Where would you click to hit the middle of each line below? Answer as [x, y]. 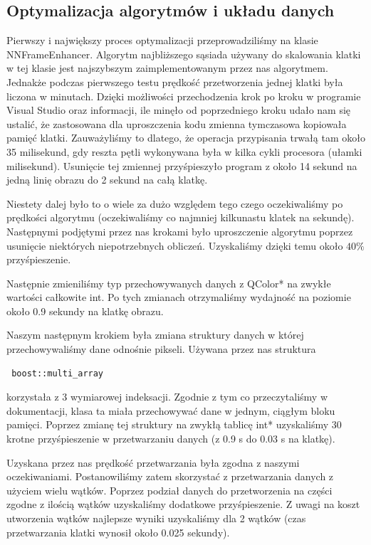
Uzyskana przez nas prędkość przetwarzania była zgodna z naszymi [153, 462]
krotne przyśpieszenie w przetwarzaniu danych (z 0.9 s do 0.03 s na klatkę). [171, 439]
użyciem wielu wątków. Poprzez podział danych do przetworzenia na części [169, 490]
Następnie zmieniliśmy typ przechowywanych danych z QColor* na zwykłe [169, 283]
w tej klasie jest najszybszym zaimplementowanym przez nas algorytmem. [167, 68]
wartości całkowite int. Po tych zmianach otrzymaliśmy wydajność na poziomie [179, 297]
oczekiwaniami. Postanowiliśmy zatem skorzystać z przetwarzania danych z [170, 476]
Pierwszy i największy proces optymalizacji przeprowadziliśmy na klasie [162, 40]
